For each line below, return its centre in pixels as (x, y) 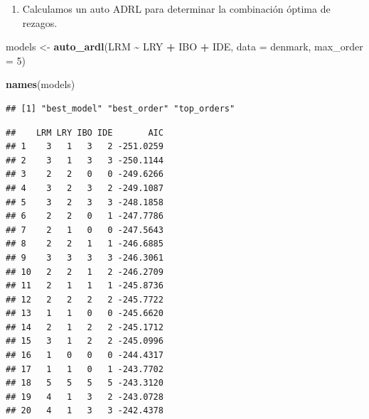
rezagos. (40, 22)
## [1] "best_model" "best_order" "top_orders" (121, 108)
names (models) (41, 84)
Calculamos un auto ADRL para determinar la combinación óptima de (176, 9)
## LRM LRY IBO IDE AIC (85, 132)
